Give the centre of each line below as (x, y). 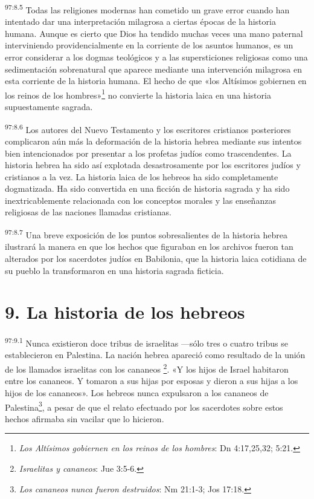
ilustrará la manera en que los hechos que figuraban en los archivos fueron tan (149, 246)
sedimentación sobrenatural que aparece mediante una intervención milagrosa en (153, 69)
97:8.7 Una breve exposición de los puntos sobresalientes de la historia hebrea (146, 234)
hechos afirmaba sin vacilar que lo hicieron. (85, 418)
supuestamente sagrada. (49, 107)
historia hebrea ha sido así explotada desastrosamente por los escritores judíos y (153, 165)
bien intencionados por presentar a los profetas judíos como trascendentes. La (148, 153)
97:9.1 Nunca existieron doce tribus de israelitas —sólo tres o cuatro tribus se (146, 342)
